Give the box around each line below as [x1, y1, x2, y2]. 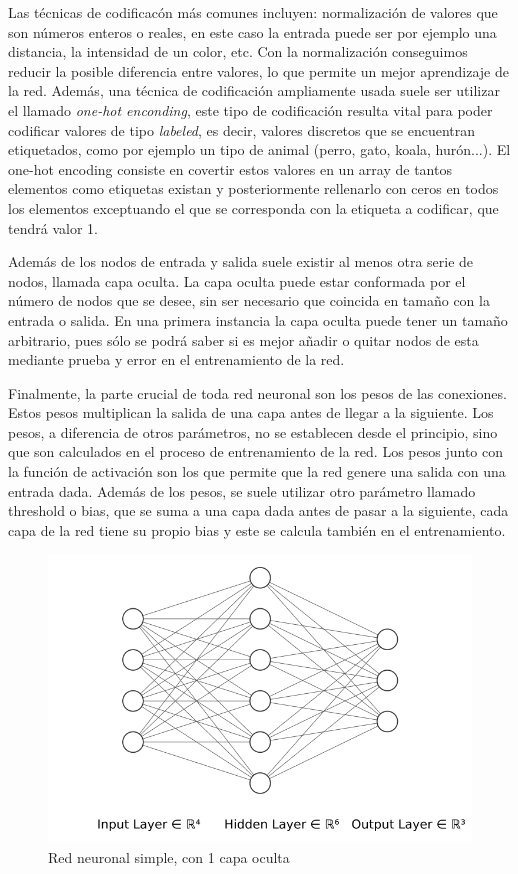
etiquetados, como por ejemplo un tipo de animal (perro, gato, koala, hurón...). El [8, 139, 511, 160]
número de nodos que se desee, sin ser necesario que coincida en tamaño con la [8, 290, 490, 311]
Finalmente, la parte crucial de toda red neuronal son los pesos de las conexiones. [8, 382, 507, 403]
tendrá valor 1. [8, 217, 98, 238]
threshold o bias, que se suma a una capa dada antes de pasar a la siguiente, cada [8, 500, 509, 521]
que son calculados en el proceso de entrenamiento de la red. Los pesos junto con [8, 441, 503, 462]
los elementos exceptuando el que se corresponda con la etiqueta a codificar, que [8, 197, 499, 218]
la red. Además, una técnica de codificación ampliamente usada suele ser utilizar [8, 80, 500, 101]
